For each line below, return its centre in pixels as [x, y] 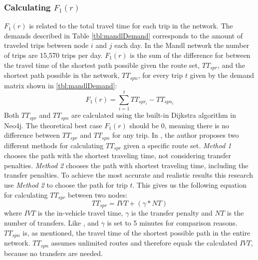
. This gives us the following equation [189, 184]
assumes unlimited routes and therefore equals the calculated [144, 243]
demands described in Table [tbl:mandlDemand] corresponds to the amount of [124, 35]
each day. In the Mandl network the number [182, 45]
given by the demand [222, 75]
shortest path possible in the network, [62, 75]
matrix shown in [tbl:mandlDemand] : [61, 85]
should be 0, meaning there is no [179, 125]
